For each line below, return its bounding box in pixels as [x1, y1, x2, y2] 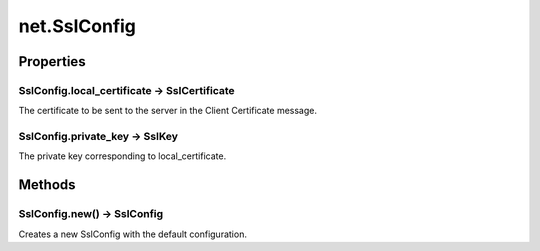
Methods [18, 176, 76, 194]
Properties [18, 53, 86, 70]
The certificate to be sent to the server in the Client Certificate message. [18, 105, 317, 117]
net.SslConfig [18, 15, 137, 37]
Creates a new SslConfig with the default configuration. [18, 228, 247, 240]
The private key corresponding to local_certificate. [18, 150, 227, 162]
